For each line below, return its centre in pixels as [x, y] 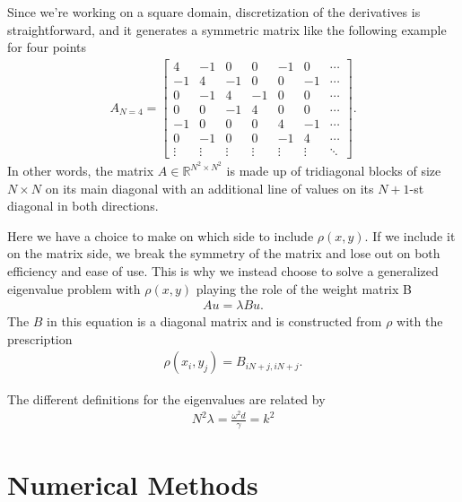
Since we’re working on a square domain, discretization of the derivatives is [214, 12]
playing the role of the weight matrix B [304, 288]
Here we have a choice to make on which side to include [161, 235]
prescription [40, 338]
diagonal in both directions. [83, 206]
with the [420, 321]
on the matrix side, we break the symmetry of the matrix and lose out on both [224, 253]
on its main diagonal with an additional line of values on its [209, 188]
